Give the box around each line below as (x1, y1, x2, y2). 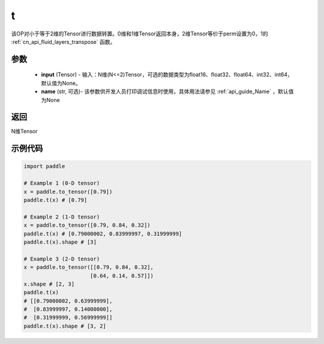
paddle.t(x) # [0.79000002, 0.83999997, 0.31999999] (23, 230, 182, 237)
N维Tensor (11, 128, 38, 135)
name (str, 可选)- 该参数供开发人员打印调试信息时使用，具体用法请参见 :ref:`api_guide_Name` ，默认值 (41, 88, 294, 95)
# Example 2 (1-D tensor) (23, 213, 100, 220)
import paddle (23, 163, 65, 170)
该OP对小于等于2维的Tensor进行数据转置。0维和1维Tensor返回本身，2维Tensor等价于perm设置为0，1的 (11, 30, 268, 37)
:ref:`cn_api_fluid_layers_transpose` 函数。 (11, 38, 116, 45)
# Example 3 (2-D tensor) (23, 255, 100, 262)
